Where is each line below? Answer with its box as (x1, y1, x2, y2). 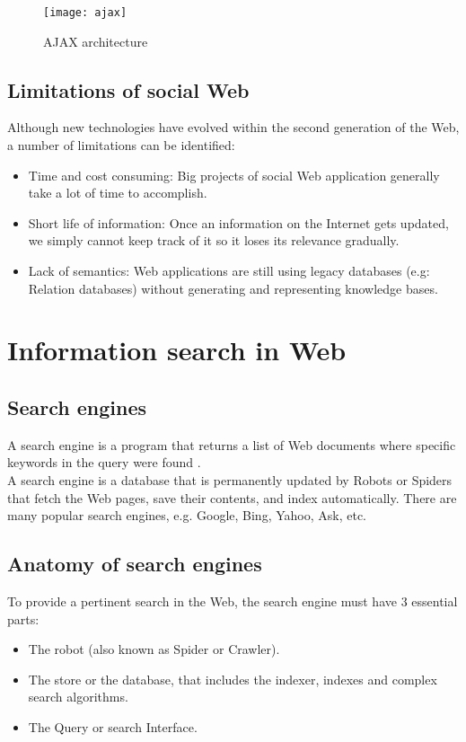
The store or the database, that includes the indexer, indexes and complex (28, 669, 437, 688)
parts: (7, 609, 40, 628)
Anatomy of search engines (7, 550, 262, 578)
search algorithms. (28, 687, 128, 706)
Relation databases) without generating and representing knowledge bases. (28, 278, 438, 297)
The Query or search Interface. (28, 717, 198, 736)
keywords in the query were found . (7, 453, 201, 472)
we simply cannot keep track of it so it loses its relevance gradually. (28, 231, 400, 250)
